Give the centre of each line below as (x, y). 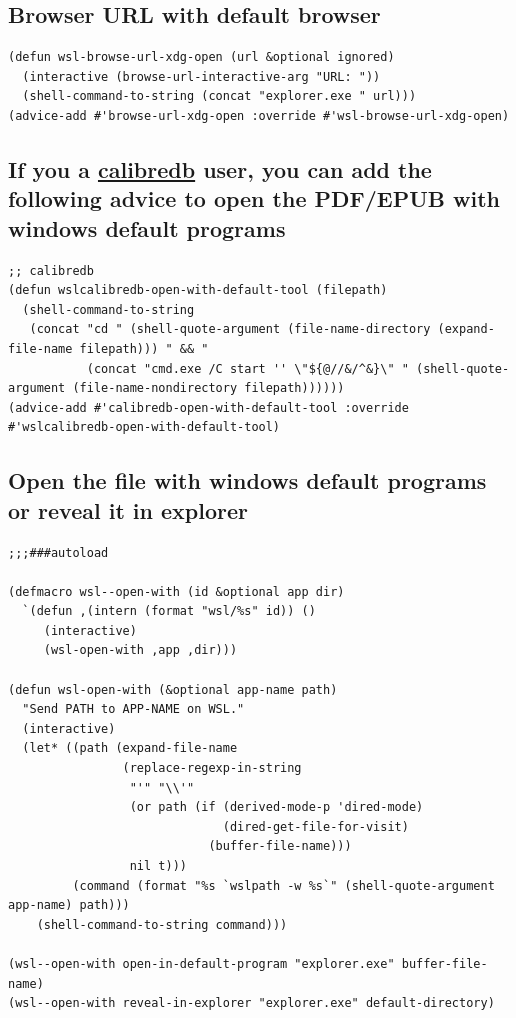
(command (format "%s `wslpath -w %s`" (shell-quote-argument (283, 885)
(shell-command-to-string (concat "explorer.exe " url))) (219, 96)
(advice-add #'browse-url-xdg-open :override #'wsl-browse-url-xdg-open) (259, 115)
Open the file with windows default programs (247, 480)
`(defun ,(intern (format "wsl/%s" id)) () (169, 611)
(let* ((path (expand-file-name (130, 748)
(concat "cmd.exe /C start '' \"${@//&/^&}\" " (247, 368)
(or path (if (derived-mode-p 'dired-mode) (276, 807)
